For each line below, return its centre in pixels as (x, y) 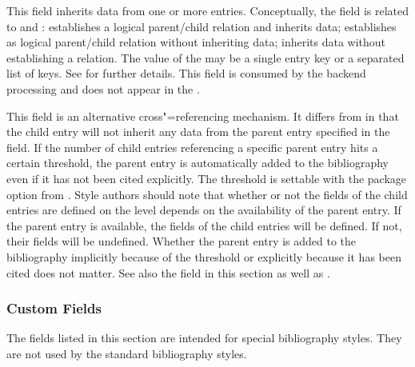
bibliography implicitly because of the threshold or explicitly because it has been (204, 256)
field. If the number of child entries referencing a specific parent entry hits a (192, 147)
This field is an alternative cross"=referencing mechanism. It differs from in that (203, 116)
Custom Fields (54, 308)
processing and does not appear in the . (103, 88)
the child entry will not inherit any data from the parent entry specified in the (198, 132)
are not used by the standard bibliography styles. (127, 353)
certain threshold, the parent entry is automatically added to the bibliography (198, 163)
